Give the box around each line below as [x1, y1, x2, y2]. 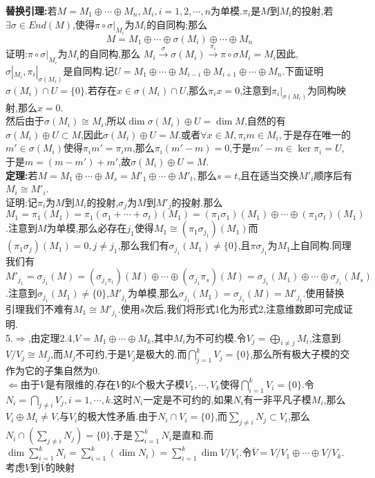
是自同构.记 [63, 63, 115, 77]
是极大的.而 [135, 347, 187, 361]
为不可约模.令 [185, 330, 247, 344]
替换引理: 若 [6, 3, 57, 17]
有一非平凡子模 [243, 392, 311, 406]
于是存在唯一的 [282, 127, 351, 141]
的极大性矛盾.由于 [77, 409, 158, 423]
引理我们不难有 [6, 301, 73, 315]
